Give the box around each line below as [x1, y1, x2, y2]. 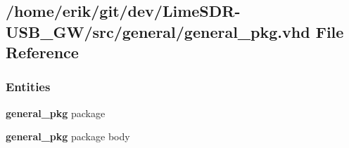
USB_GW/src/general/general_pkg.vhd [6, 20, 310, 42]
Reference [6, 41, 79, 63]
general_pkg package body [6, 129, 130, 144]
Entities [6, 78, 51, 95]
